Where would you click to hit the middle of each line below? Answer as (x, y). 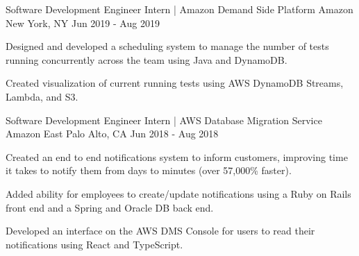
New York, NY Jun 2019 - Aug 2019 (83, 23)
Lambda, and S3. (42, 96)
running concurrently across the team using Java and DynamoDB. (147, 59)
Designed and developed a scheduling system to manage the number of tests (167, 46)
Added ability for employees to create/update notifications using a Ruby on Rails (178, 193)
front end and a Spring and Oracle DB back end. (110, 207)
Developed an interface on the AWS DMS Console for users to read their (160, 231)
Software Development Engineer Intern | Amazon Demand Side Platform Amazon (179, 9)
